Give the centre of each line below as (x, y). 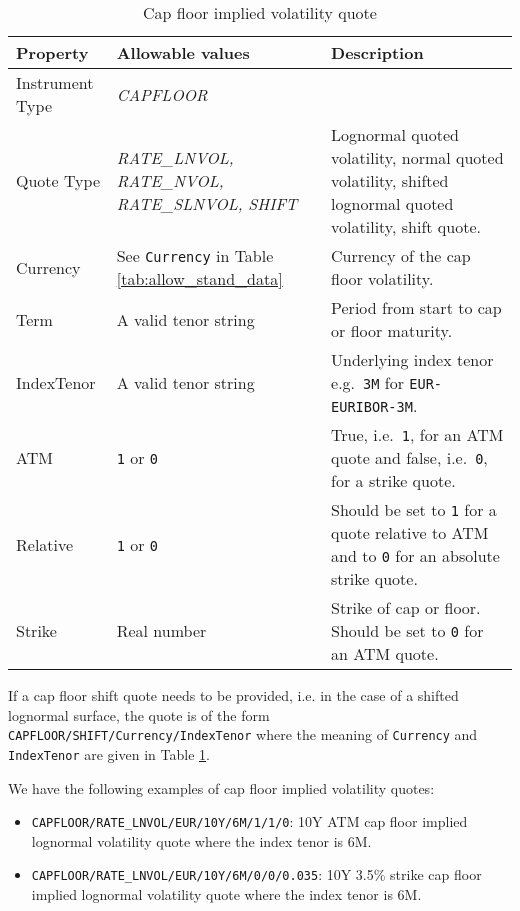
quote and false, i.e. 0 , (409, 457)
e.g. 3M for (367, 382)
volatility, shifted (390, 180)
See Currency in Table (195, 255)
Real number (161, 630)
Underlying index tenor (412, 359)
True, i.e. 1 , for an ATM (417, 434)
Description (377, 52)
